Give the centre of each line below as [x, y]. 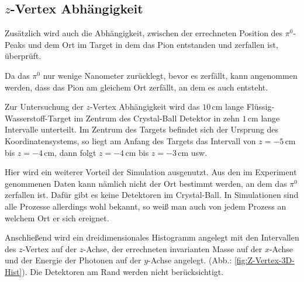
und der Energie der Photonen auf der [73, 260]
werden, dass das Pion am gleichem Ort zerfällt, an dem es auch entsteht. [137, 87]
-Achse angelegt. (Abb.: [190, 260]
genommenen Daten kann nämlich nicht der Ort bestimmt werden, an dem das [146, 183]
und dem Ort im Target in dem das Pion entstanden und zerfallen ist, [153, 44]
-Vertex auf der [50, 248]
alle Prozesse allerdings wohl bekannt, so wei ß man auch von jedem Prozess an [146, 206]
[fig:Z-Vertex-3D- [264, 260]
